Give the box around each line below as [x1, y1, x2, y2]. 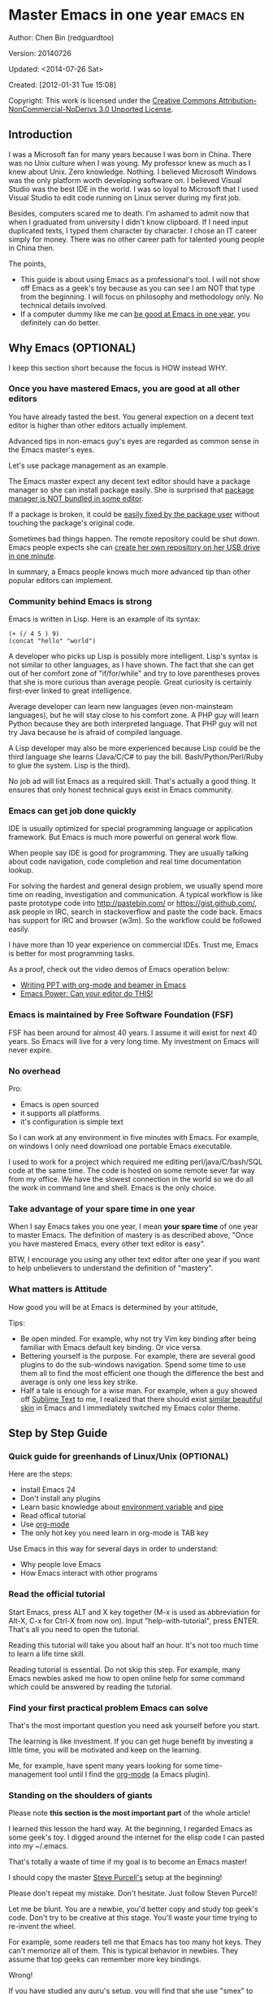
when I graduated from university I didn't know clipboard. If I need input [8, 217, 249, 227]
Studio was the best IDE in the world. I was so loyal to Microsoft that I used [8, 184, 258, 194]
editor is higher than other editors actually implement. [8, 420, 188, 430]
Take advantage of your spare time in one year [8, 1203, 196, 1214]
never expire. [8, 1045, 53, 1055]
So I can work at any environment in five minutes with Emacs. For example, [8, 1133, 260, 1143]
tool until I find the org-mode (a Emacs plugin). [54, 1769, 210, 1778]
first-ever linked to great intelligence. [8, 686, 132, 696]
